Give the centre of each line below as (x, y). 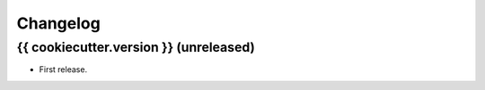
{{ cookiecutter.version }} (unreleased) (136, 47)
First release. (63, 70)
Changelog (58, 23)
